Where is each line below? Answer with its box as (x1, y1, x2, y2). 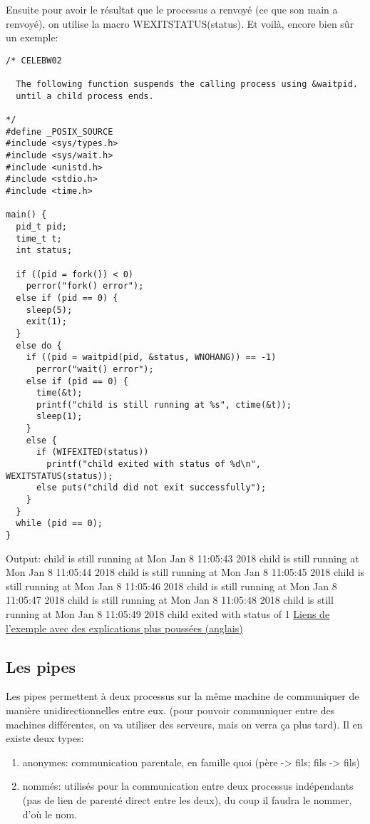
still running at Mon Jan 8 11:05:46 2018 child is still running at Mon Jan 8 (6, 578, 337, 593)
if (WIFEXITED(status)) (36, 447, 149, 458)
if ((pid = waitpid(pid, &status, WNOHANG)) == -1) (26, 352, 277, 363)
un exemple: (6, 30, 58, 45)
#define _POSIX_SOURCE (6, 126, 113, 137)
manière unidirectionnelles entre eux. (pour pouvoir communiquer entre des (6, 703, 335, 718)
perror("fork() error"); (26, 281, 144, 292)
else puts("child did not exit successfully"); (36, 483, 267, 493)
